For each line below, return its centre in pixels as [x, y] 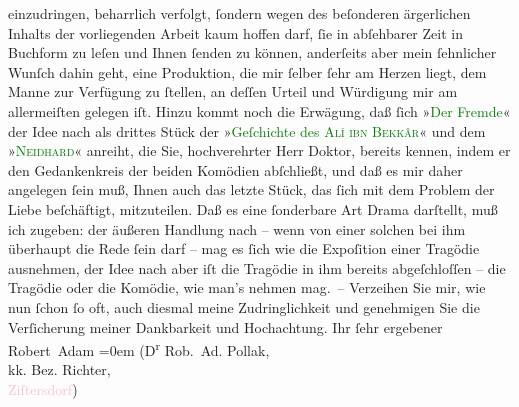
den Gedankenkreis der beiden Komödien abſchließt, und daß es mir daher [235, 169]
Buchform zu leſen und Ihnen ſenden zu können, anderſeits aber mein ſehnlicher [252, 52]
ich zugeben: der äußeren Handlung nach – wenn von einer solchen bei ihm [237, 228]
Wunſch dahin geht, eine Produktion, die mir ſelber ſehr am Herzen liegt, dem [247, 71]
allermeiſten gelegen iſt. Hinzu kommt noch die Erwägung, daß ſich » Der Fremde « [259, 110]
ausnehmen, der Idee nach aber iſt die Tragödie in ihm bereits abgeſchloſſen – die [257, 267]
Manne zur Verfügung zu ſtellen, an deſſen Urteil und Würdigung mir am [233, 91]
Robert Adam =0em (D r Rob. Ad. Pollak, [139, 348]
